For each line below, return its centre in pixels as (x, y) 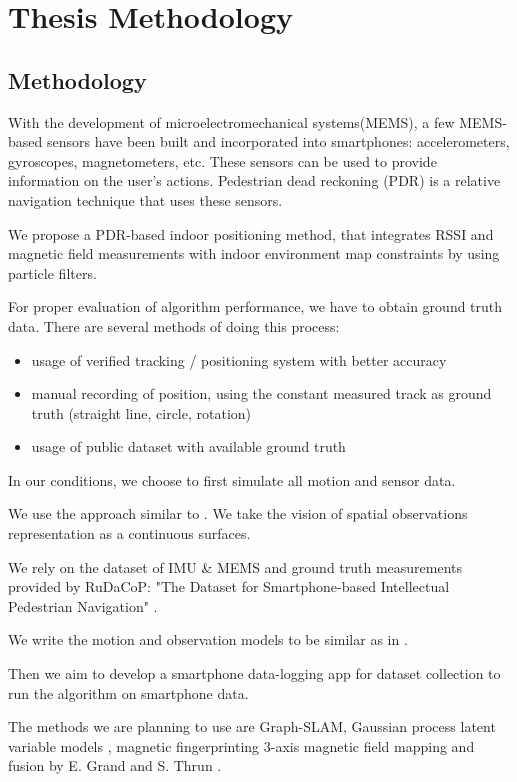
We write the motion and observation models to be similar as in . (208, 639)
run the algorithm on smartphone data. (128, 692)
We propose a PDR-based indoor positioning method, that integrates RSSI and (251, 233)
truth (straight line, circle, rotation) (141, 412)
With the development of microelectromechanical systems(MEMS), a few (231, 121)
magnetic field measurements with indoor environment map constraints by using (254, 253)
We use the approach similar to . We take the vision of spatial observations (238, 513)
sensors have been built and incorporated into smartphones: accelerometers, (278, 141)
